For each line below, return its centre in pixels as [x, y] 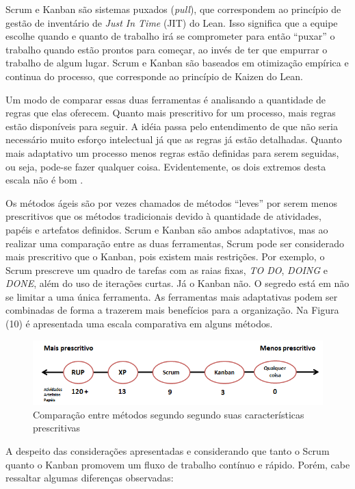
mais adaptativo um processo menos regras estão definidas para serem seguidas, [172, 152]
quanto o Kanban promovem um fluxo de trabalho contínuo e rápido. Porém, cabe [178, 464]
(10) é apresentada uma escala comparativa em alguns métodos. [139, 324]
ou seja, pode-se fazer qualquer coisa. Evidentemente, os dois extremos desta [166, 166]
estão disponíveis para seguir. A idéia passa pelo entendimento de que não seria [172, 126]
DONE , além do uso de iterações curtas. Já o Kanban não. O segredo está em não [177, 283]
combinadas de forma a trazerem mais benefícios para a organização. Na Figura [172, 310]
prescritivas [57, 428]
